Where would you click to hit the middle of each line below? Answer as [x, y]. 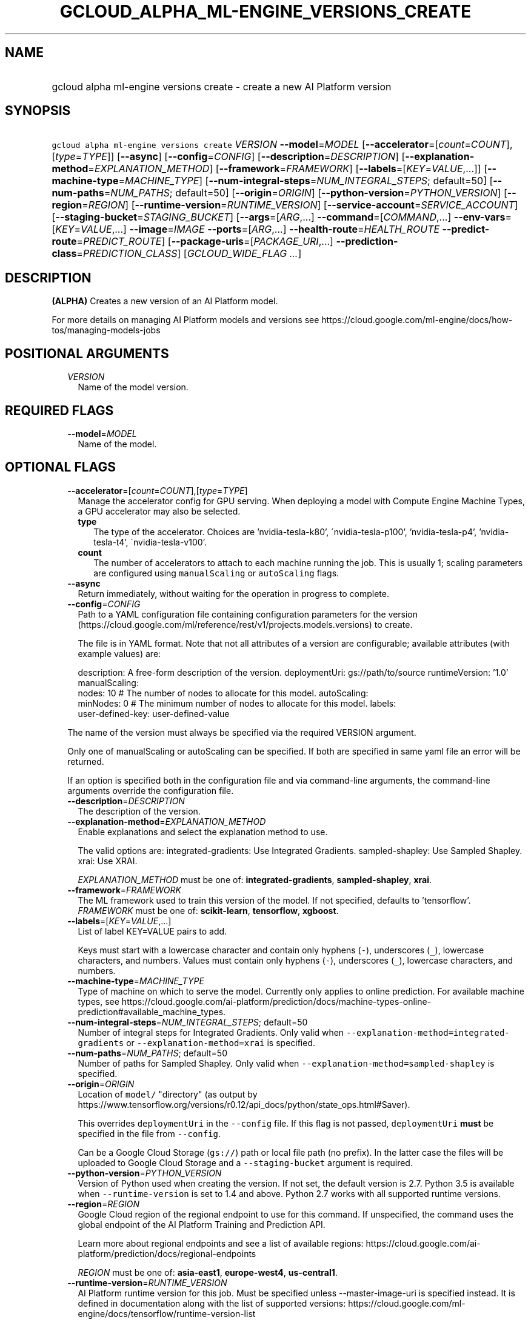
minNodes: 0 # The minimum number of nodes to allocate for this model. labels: [237, 703]
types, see [99, 1001]
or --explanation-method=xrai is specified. [221, 1042]
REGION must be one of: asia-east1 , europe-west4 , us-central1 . [208, 1272]
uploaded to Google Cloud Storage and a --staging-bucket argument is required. [245, 1162]
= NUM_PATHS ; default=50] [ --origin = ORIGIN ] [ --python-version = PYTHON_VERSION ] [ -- [310, 193]
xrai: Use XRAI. [108, 861]
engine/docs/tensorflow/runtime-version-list [167, 1313]
